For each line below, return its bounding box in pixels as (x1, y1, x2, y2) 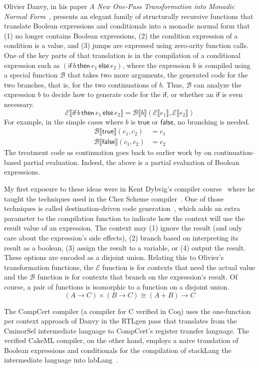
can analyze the (194, 79, 242, 89)
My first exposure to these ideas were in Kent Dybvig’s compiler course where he (4, 183, 255, 193)
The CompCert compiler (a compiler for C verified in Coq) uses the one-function (4, 305, 251, 316)
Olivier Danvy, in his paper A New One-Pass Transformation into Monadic (4, 1, 235, 11)
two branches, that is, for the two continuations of (4, 79, 157, 89)
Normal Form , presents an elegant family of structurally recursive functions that (4, 10, 254, 21)
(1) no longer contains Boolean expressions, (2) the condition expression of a (4, 30, 238, 40)
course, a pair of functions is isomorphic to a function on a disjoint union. (4, 281, 230, 291)
